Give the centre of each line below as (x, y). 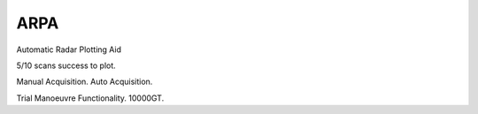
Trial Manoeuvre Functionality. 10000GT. (90, 98)
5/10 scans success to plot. (66, 65)
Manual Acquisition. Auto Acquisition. (85, 82)
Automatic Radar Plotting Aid (69, 49)
